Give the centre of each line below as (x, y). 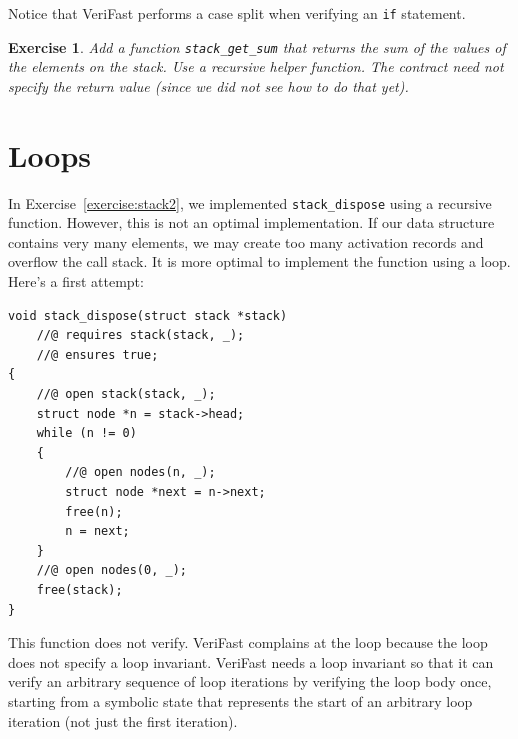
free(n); (94, 511)
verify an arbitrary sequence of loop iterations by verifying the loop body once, (250, 681)
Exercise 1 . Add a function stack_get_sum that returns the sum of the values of (257, 46)
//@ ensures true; (97, 354)
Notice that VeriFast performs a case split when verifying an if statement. (237, 13)
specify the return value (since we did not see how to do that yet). (208, 85)
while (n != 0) (86, 433)
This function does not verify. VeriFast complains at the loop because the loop (248, 642)
